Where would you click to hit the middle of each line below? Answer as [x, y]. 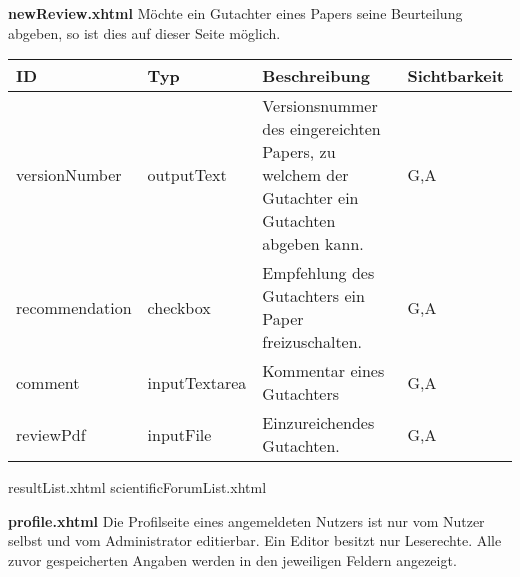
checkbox [179, 307]
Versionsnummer [320, 106]
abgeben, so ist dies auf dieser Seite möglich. [144, 32]
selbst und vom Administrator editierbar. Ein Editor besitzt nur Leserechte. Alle [255, 540]
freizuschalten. [312, 342]
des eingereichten [321, 129]
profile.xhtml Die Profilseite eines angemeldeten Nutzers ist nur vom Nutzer [246, 520]
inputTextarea [197, 382]
